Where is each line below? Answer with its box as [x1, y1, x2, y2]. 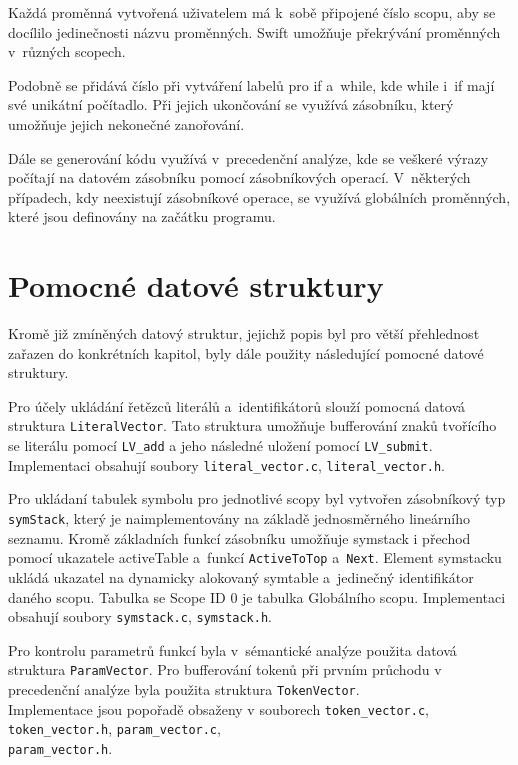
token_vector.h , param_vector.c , [8, 718, 221, 739]
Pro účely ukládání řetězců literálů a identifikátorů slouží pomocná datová [8, 395, 466, 416]
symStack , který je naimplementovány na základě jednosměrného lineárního [8, 508, 470, 528]
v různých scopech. [8, 41, 126, 62]
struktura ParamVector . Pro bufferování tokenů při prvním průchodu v [8, 659, 442, 680]
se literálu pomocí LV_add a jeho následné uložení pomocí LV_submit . [8, 435, 433, 456]
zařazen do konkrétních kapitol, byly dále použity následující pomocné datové [8, 342, 484, 363]
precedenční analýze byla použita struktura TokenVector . [8, 679, 360, 699]
